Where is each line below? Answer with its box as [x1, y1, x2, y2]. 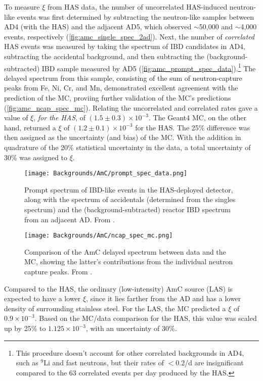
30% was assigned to [4, 152, 68, 162]
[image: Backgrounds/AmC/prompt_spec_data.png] [24, 170, 188, 177]
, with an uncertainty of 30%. [85, 323, 177, 333]
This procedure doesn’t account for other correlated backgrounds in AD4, [16, 347, 244, 358]
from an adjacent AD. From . [24, 214, 115, 224]
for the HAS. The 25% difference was [135, 122, 250, 132]
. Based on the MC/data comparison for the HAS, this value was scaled [34, 313, 257, 323]
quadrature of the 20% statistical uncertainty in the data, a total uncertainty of [4, 141, 251, 152]
